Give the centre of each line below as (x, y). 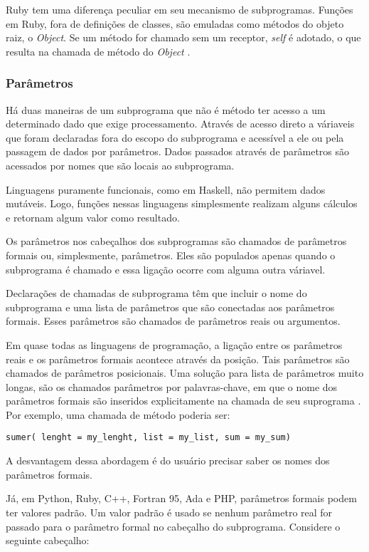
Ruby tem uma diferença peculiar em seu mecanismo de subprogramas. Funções (180, 9)
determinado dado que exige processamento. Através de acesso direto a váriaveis (180, 124)
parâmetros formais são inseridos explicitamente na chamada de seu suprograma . (183, 401)
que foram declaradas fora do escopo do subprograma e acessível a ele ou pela (175, 137)
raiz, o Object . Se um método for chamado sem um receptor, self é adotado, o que (183, 37)
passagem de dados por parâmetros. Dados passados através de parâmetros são (178, 151)
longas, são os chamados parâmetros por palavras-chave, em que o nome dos (172, 386)
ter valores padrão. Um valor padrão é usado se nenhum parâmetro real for (169, 512)
